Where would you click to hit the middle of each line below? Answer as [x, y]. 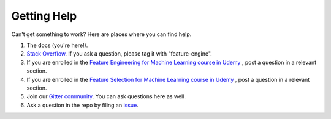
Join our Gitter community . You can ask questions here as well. [106, 96]
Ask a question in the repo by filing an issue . [83, 105]
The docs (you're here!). [57, 45]
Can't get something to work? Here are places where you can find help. [101, 34]
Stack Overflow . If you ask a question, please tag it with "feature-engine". [120, 54]
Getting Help [44, 16]
